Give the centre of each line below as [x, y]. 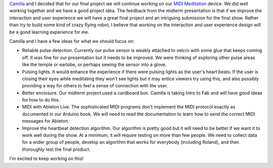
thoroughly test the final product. [56, 149]
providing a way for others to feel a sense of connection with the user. [95, 86]
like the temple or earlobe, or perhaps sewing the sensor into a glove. [94, 65]
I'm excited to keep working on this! [47, 158]
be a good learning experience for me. [49, 32]
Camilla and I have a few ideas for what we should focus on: [72, 41]
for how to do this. [41, 100]
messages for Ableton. [45, 121]
